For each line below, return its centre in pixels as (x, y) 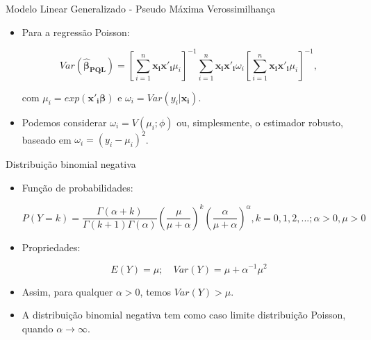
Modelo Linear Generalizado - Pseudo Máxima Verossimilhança (141, 8)
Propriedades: (51, 247)
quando (38, 328)
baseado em (47, 139)
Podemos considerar (64, 122)
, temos (156, 291)
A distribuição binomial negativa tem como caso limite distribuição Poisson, (184, 315)
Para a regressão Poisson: (76, 32)
